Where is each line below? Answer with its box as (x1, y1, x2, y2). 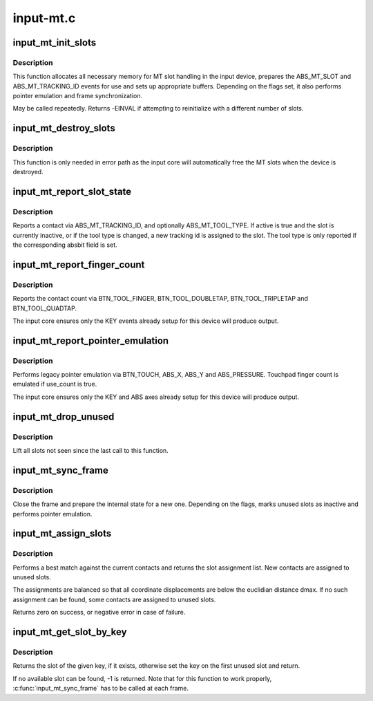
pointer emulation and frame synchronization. (12, 92, 143, 100)
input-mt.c (12, 10, 76, 26)
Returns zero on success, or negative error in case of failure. (12, 608, 186, 617)
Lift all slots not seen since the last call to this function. (12, 447, 169, 454)
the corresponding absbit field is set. (12, 241, 117, 249)
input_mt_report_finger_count (12, 259, 145, 270)
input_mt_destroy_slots (12, 122, 115, 134)
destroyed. (12, 168, 44, 176)
